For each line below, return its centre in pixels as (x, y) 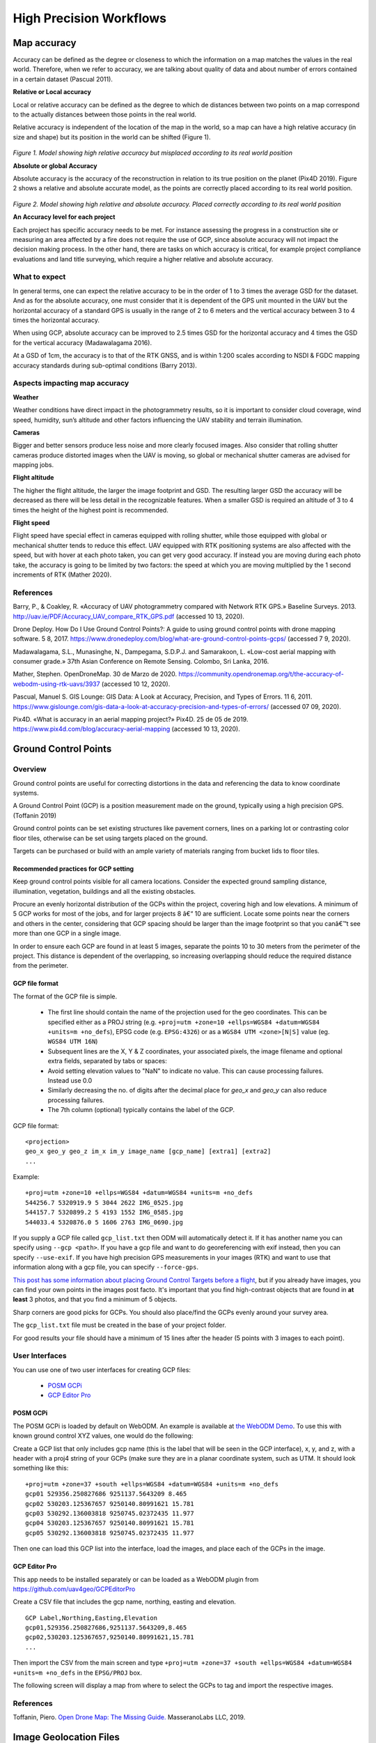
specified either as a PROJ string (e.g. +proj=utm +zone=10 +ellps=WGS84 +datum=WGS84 (184, 1022)
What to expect (39, 277)
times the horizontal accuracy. (56, 320)
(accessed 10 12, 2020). (136, 684)
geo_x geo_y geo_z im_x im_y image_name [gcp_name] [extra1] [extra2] (148, 1151)
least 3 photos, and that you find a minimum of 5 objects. (95, 1300)
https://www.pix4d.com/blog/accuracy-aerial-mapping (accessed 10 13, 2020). (126, 729)
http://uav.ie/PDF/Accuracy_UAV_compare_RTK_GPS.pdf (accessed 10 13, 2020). (129, 616)
